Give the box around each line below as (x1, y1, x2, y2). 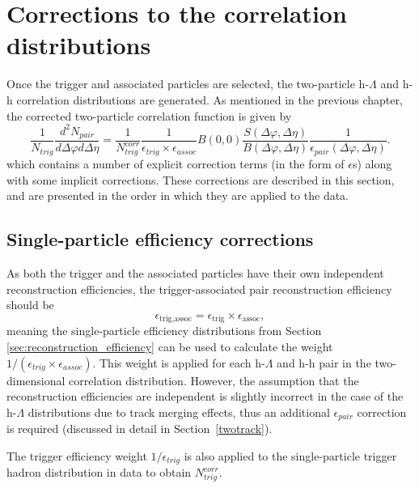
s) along (352, 155, 392, 172)
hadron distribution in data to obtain (6, 464, 192, 481)
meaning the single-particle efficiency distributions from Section (6, 322, 322, 339)
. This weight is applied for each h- (92, 354, 265, 371)
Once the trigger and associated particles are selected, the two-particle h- (6, 75, 370, 92)
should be (6, 296, 54, 313)
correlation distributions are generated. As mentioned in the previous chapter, (16, 91, 403, 108)
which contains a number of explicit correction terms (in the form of (6, 155, 345, 172)
